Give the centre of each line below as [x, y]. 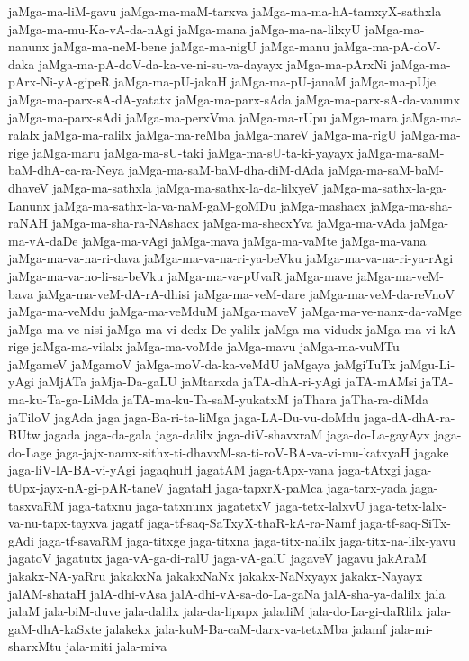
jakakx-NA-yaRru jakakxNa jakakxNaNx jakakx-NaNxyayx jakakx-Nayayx [216, 575]
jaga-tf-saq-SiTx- [405, 523]
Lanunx [29, 205]
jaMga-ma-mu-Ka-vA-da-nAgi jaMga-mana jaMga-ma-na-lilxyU [185, 28]
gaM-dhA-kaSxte [55, 628]
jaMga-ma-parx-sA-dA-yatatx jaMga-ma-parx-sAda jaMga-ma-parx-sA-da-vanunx [234, 99]
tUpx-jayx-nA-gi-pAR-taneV [86, 488]
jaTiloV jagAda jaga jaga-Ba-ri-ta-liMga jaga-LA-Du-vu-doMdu [185, 417]
